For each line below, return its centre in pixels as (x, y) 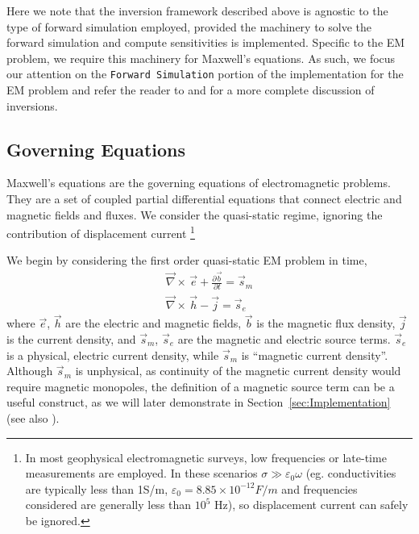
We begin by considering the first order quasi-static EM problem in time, (187, 260)
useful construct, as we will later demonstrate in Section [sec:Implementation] (199, 402)
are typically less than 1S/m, (97, 488)
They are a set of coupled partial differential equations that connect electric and (204, 199)
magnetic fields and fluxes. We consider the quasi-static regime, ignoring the (195, 214)
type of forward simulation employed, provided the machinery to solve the (189, 26)
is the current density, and (71, 338)
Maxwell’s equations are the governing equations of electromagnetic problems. (199, 183)
